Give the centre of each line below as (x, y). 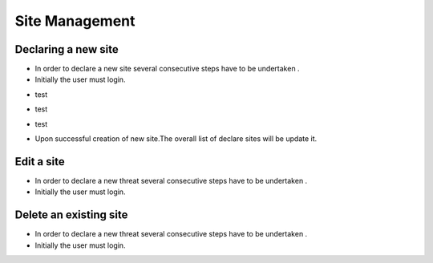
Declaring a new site (67, 49)
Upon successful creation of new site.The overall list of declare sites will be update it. (176, 139)
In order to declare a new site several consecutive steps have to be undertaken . (167, 69)
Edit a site (40, 162)
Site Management (75, 21)
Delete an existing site (71, 215)
